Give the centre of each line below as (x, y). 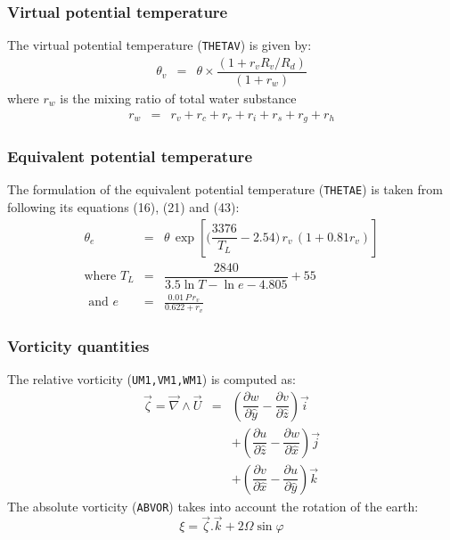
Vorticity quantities (78, 345)
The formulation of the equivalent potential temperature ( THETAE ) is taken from (225, 189)
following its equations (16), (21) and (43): (123, 206)
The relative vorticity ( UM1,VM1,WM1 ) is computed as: (151, 378)
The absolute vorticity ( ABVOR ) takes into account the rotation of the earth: (213, 506)
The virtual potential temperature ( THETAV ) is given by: (160, 45)
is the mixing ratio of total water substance (178, 98)
